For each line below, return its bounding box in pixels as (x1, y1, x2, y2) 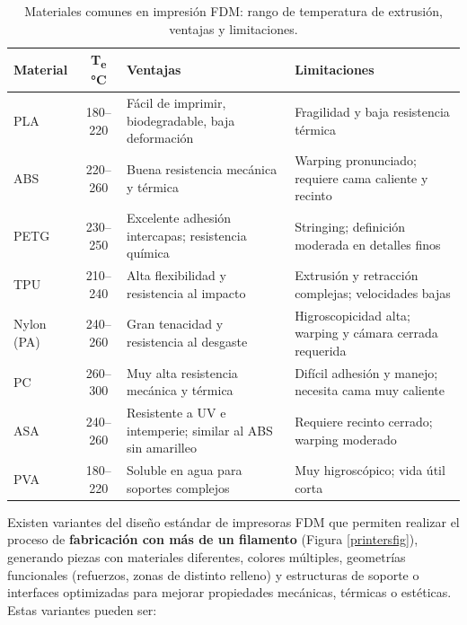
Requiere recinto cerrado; (295, 411, 433, 430)
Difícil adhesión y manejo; (295, 363, 438, 382)
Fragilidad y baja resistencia (295, 101, 450, 120)
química (127, 243, 170, 262)
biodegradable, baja (127, 110, 235, 129)
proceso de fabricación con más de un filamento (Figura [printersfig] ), (7, 530, 419, 549)
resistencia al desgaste (127, 332, 248, 351)
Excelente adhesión (127, 208, 232, 227)
